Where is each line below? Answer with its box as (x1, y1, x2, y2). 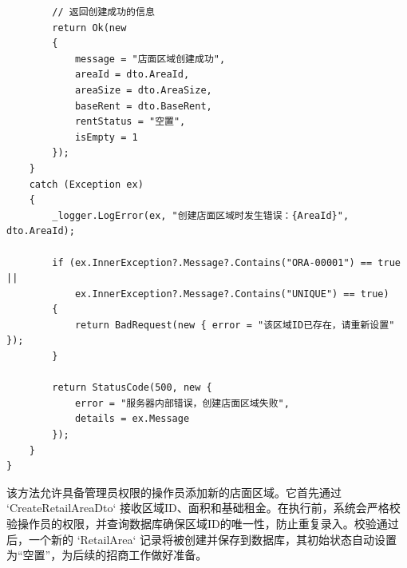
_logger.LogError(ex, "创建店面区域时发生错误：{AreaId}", (52, 209, 350, 221)
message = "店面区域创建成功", (74, 53, 226, 65)
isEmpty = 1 (74, 131, 138, 143)
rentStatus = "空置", (74, 116, 186, 128)
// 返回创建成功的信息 (52, 6, 155, 18)
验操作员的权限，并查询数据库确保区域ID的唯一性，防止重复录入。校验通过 (6, 515, 399, 531)
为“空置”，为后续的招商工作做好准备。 (6, 546, 207, 563)
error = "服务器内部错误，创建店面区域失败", (74, 397, 290, 409)
